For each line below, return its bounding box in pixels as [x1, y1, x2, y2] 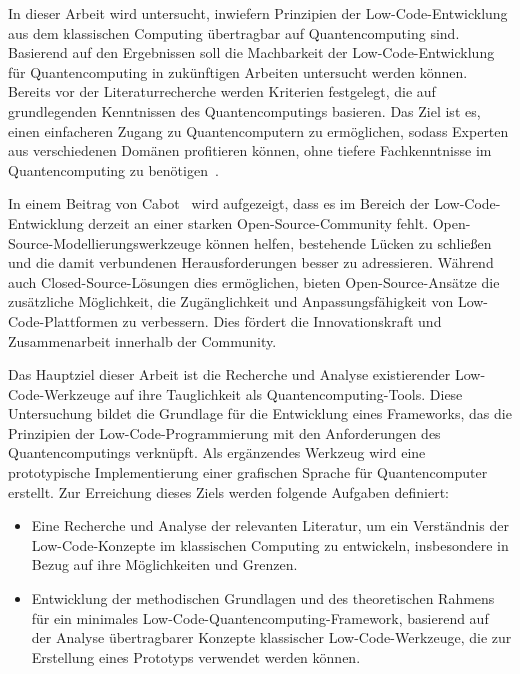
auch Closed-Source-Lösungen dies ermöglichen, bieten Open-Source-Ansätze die [8, 271, 500, 292]
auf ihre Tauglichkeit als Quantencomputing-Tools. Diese [114, 383, 463, 404]
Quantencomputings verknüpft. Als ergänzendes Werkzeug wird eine [8, 442, 426, 463]
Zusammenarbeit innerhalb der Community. [8, 330, 277, 351]
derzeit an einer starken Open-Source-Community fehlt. [88, 212, 429, 233]
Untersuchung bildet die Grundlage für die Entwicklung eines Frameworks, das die [8, 403, 512, 424]
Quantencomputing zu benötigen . [8, 159, 219, 180]
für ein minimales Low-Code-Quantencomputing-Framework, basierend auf [31, 607, 489, 628]
